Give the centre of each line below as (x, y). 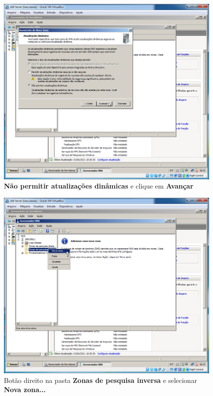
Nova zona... (25, 389)
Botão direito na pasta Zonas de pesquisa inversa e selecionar (100, 380)
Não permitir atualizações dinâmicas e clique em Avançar (99, 186)
